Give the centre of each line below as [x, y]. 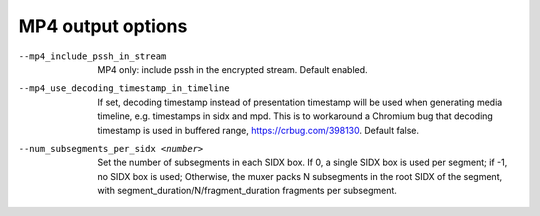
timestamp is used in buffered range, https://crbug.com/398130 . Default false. [258, 130]
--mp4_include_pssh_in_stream [92, 56]
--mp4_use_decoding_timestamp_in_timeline [124, 88]
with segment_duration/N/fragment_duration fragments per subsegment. [247, 191]
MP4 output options [103, 26]
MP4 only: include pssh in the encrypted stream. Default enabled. [233, 69]
